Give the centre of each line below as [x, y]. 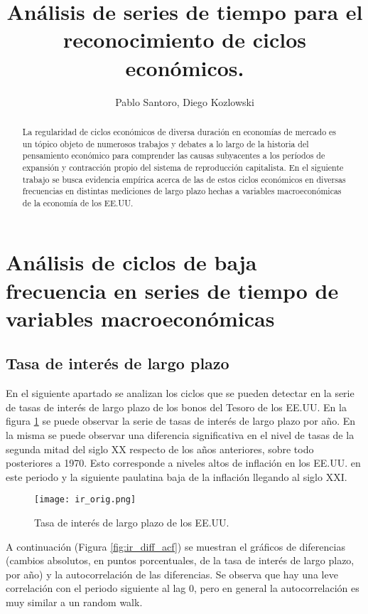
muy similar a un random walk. [74, 602]
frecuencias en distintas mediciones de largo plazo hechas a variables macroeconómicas [182, 191]
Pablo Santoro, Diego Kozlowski [185, 101]
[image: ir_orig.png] [85, 500]
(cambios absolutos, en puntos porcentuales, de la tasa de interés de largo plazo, [180, 560]
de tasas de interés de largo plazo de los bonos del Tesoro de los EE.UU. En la [176, 407]
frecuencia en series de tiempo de [172, 290]
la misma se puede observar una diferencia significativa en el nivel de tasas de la [180, 435]
